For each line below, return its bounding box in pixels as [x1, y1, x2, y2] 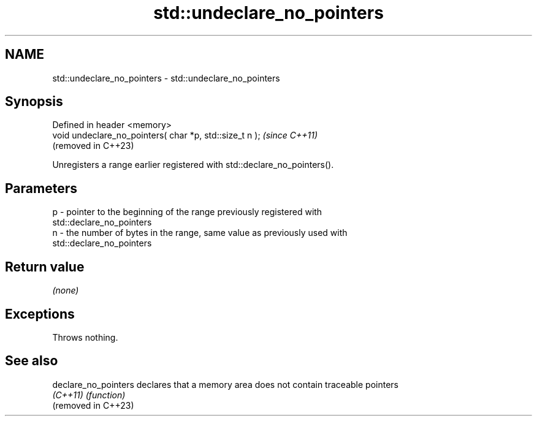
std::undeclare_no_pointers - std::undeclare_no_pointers [52, 72, 280, 83]
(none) [52, 285, 79, 296]
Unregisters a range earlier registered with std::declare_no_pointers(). [52, 159, 334, 170]
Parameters [5, 180, 77, 196]
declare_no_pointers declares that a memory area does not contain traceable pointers [52, 379, 398, 390]
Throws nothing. [52, 332, 118, 343]
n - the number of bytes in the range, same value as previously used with [52, 227, 348, 238]
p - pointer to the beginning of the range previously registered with [52, 207, 322, 218]
